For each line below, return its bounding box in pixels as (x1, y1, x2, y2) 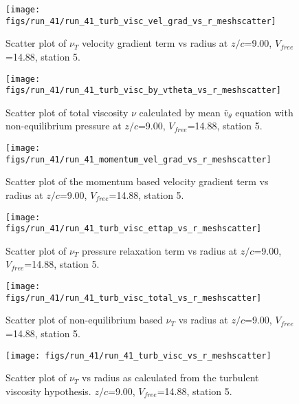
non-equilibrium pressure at (5, 118, 122, 133)
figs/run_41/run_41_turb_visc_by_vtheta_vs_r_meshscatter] (5, 85, 281, 96)
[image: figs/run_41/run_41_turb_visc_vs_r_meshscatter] (5, 350, 272, 361)
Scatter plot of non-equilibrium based (5, 312, 163, 327)
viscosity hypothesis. (5, 383, 91, 398)
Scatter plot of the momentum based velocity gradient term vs (5, 174, 269, 189)
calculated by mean (139, 105, 221, 119)
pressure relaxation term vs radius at (82, 243, 238, 257)
